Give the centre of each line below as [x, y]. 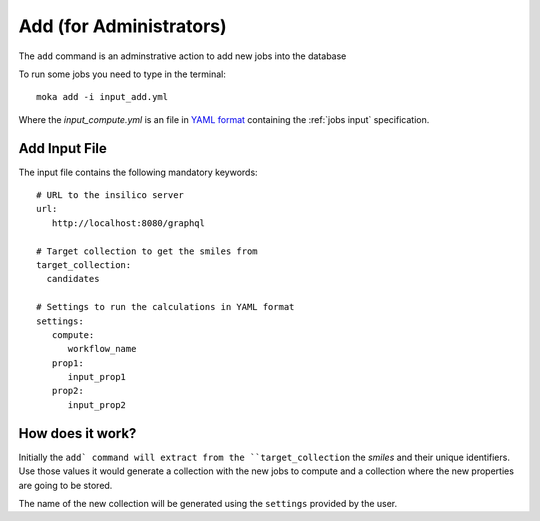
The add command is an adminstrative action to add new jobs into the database [182, 56]
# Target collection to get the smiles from [147, 251]
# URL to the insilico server [110, 195]
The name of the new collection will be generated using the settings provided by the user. [208, 503]
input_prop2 [97, 404]
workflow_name [102, 349]
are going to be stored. [65, 485]
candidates [73, 279]
